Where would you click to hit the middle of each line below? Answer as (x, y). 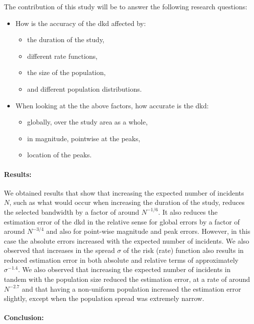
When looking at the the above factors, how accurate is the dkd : (112, 105)
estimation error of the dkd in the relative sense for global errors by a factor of (122, 221)
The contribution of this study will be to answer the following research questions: (126, 6)
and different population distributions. (84, 88)
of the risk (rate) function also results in (184, 250)
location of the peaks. (59, 155)
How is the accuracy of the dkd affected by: (81, 23)
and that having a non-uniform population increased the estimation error (131, 288)
